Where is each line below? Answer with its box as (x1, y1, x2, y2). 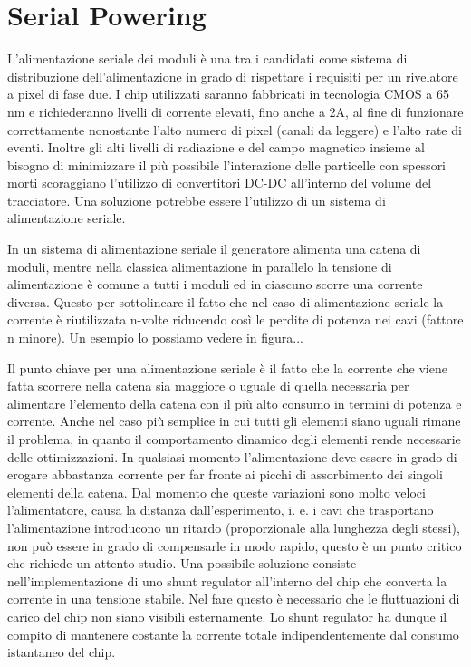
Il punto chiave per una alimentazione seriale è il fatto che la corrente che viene (7, 358, 447, 377)
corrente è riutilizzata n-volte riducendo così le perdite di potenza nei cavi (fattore (7, 310, 464, 329)
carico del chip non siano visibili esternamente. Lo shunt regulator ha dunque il (7, 606, 447, 625)
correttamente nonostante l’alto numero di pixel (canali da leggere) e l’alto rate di (7, 120, 462, 139)
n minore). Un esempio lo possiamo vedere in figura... (7, 328, 304, 347)
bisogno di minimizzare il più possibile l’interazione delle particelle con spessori (7, 155, 447, 174)
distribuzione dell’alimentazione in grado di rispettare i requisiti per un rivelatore (7, 66, 458, 85)
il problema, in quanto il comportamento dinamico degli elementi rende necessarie (7, 430, 461, 448)
